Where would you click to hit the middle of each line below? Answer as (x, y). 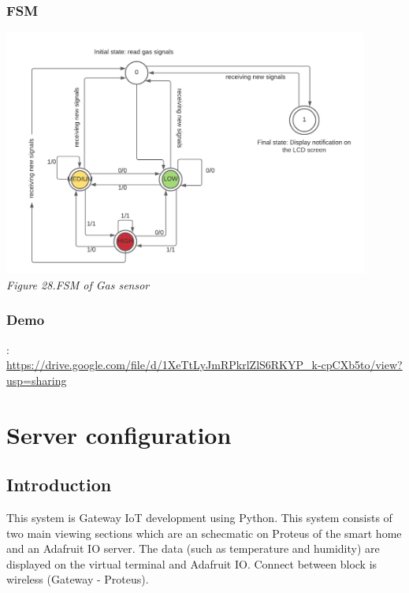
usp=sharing (37, 380)
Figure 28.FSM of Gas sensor (78, 284)
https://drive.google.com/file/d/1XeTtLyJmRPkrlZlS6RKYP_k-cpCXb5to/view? (204, 365)
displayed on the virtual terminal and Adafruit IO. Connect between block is (192, 563)
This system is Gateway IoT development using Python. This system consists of (199, 518)
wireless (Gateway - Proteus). (78, 579)
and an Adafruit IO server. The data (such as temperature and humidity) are (193, 548)
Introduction (59, 485)
